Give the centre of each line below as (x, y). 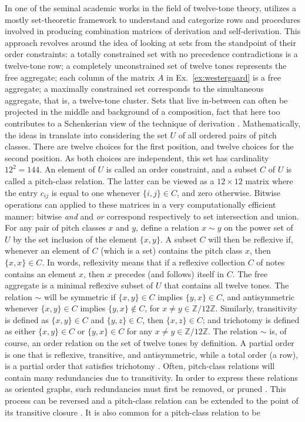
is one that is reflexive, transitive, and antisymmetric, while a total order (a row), (152, 354)
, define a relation (167, 227)
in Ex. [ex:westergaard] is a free (224, 77)
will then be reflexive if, (251, 239)
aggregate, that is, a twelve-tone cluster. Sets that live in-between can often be (146, 100)
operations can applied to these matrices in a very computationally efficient (140, 204)
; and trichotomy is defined (251, 319)
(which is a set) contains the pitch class (172, 250)
